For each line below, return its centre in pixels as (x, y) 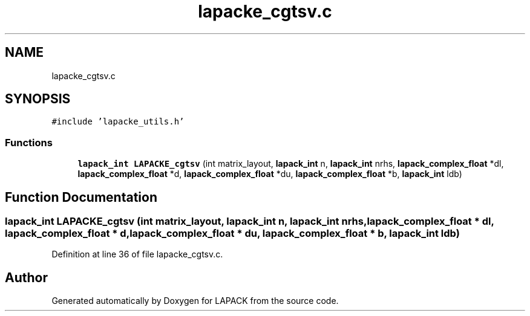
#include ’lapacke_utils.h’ (118, 122)
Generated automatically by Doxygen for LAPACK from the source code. (195, 301)
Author (26, 277)
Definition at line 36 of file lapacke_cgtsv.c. (137, 254)
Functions (29, 142)
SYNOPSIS (38, 99)
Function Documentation (81, 197)
